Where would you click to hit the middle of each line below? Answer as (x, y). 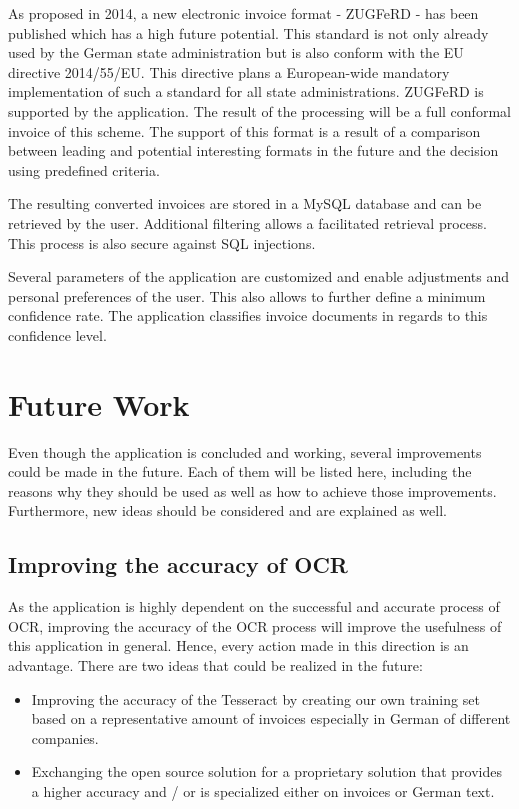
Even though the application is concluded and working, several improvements (245, 451)
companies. (65, 737)
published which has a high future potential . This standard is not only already (248, 32)
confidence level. (57, 334)
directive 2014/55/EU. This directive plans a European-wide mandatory (229, 71)
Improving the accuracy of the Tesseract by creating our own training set (255, 698)
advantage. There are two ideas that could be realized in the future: (215, 664)
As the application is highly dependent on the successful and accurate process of (254, 606)
